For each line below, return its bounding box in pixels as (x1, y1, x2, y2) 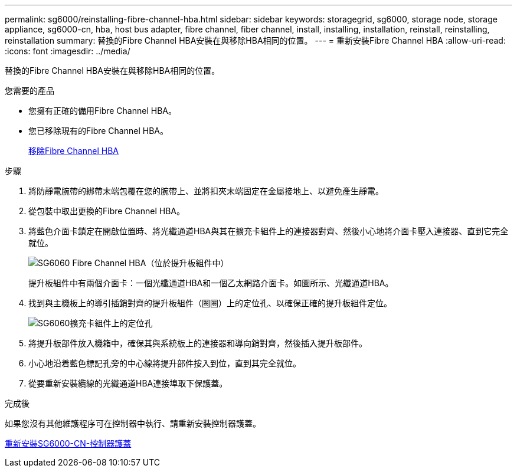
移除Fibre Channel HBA (28, 146, 119, 156)
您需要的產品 (5, 86, 54, 96)
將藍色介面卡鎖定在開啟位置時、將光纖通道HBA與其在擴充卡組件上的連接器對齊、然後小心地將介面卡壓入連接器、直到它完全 (28, 226, 509, 236)
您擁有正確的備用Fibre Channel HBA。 (28, 106, 176, 116)
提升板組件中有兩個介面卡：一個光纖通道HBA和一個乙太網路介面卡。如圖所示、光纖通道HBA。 (28, 278, 394, 288)
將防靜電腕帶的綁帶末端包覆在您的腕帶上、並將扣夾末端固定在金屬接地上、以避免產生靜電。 (28, 186, 384, 196)
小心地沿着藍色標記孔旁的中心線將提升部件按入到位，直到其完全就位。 (28, 358, 301, 368)
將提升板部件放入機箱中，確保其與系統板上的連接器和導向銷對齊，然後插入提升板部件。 (28, 338, 367, 348)
